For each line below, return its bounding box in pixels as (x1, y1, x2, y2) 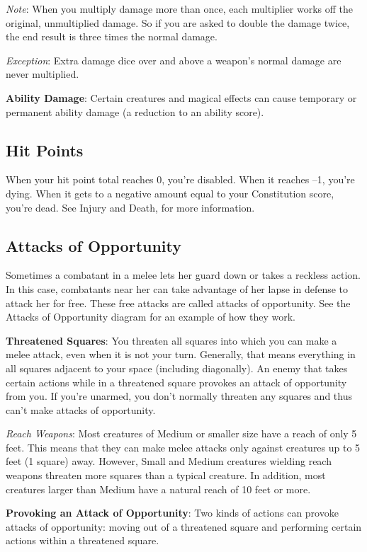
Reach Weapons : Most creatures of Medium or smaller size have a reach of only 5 (6, 426, 357, 441)
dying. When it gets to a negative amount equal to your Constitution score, (6, 185, 334, 200)
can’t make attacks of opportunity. (6, 402, 156, 417)
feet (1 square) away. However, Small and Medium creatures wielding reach (6, 454, 332, 468)
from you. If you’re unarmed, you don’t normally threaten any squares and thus (6, 389, 352, 403)
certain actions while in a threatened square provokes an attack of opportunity (6, 374, 347, 389)
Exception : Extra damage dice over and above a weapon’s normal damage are (6, 52, 341, 67)
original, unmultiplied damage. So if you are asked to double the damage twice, (6, 15, 350, 30)
